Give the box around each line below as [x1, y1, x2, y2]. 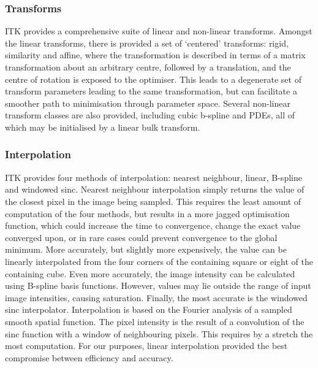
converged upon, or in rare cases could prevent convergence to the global [5, 231, 278, 243]
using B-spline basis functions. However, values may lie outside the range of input [5, 279, 311, 292]
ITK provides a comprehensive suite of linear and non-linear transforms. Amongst [5, 25, 312, 37]
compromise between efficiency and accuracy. [5, 351, 173, 364]
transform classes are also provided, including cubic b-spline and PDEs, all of [5, 109, 295, 121]
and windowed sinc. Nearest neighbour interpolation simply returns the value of [5, 183, 305, 196]
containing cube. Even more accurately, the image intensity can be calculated [5, 267, 295, 280]
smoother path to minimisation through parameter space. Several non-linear [5, 96, 290, 109]
